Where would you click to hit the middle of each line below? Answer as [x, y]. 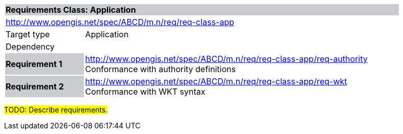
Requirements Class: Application [71, 10]
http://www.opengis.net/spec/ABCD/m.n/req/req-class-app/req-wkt [216, 81]
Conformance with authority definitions [160, 69]
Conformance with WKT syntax [145, 92]
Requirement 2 [35, 86]
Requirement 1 [34, 64]
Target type [28, 34]
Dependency [30, 47]
